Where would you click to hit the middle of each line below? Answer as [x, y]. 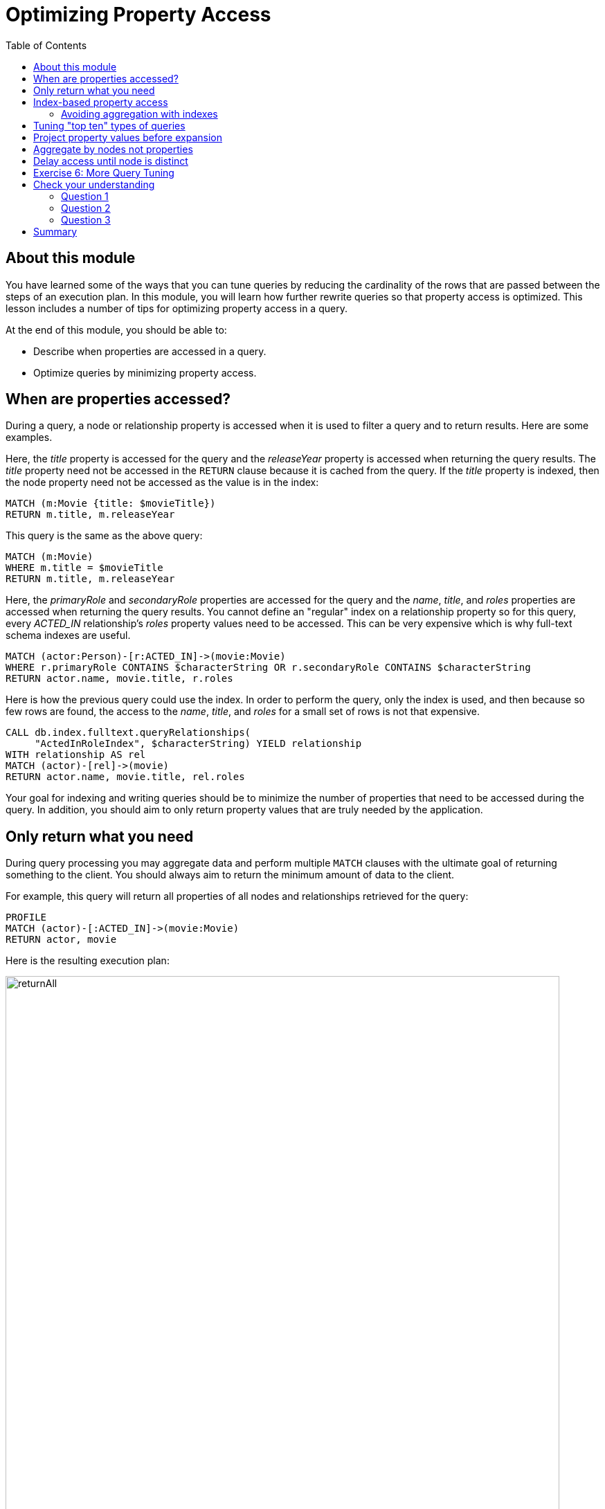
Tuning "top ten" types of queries [109, 125]
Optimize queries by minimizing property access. [145, 372]
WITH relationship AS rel [76, 755]
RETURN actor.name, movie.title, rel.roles [125, 777]
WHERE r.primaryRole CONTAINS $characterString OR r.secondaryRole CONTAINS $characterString [268, 668]
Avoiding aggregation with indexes [139, 114]
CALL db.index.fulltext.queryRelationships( [128, 733]
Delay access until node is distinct [111, 161]
